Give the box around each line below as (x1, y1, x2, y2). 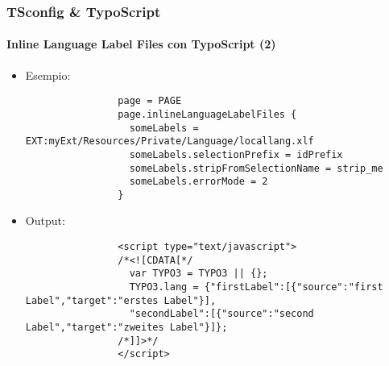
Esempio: (25, 66, 71, 83)
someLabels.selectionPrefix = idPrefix (129, 148, 343, 160)
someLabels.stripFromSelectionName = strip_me (129, 162, 383, 174)
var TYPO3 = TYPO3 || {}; (129, 268, 268, 280)
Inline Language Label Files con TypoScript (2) (6, 35, 276, 52)
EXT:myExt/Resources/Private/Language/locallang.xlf (25, 135, 314, 148)
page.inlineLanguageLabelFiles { (118, 108, 297, 120)
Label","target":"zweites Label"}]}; (25, 322, 228, 334)
